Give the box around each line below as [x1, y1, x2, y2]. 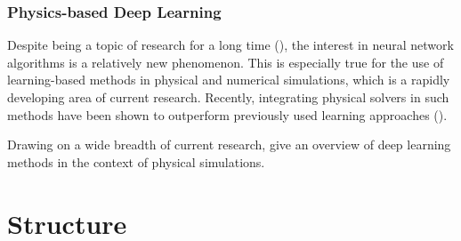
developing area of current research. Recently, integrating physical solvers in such [7, 88, 449, 106]
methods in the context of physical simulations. [7, 152, 265, 171]
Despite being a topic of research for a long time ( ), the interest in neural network [7, 36, 454, 54]
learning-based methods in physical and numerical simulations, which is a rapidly [7, 70, 450, 89]
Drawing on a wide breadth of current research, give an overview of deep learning [7, 135, 451, 154]
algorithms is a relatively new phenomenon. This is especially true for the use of [7, 52, 444, 71]
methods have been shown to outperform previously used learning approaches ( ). [7, 105, 448, 124]
